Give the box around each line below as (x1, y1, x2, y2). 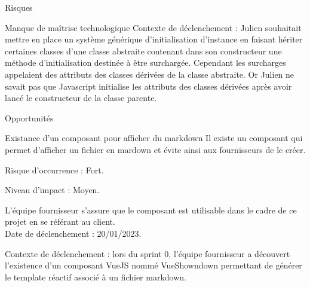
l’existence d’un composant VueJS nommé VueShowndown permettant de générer (5, 259, 302, 271)
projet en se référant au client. (5, 215, 115, 228)
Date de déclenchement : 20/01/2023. (5, 227, 142, 239)
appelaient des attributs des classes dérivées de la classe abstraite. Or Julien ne (5, 68, 294, 80)
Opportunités (5, 111, 54, 124)
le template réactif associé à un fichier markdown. (5, 270, 186, 283)
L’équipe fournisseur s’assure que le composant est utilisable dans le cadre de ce (5, 203, 297, 216)
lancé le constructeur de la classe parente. (5, 91, 157, 104)
